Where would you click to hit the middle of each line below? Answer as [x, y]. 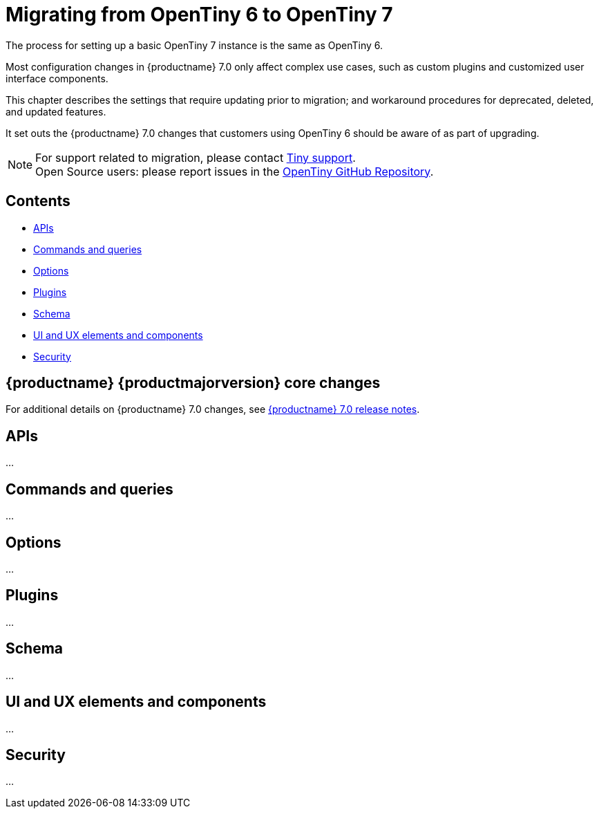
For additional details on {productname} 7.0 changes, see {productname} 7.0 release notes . [213, 409]
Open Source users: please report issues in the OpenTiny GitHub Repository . [235, 171]
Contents [38, 201]
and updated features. [56, 111]
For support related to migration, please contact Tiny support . [196, 157]
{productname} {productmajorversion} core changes [193, 383]
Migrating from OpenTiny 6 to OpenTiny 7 [199, 15]
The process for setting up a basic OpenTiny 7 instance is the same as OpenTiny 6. [194, 45]
